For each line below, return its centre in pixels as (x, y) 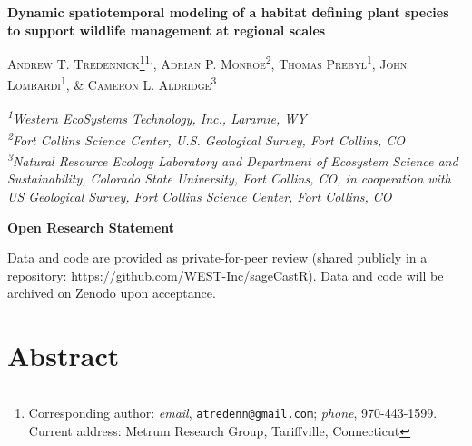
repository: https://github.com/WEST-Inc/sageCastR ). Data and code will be (226, 275)
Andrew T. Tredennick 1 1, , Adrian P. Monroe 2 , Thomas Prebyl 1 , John (207, 62)
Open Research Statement (91, 227)
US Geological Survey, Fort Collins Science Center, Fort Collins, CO (200, 197)
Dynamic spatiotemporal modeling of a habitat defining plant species (228, 12)
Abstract (64, 356)
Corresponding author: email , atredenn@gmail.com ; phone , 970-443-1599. (233, 413)
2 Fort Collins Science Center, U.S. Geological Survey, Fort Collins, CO (206, 138)
